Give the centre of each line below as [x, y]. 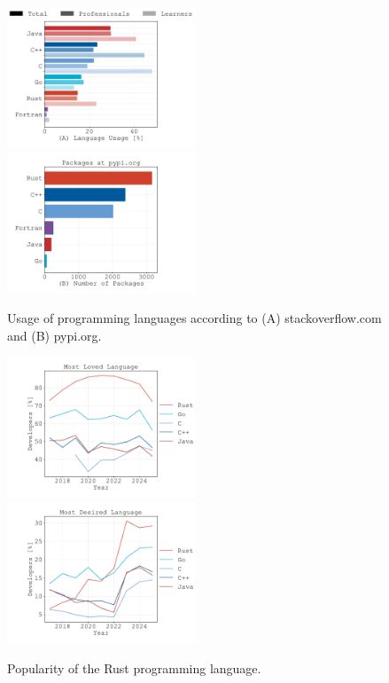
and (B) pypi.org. [54, 335]
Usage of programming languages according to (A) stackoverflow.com [194, 318]
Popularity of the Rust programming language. [134, 667]
